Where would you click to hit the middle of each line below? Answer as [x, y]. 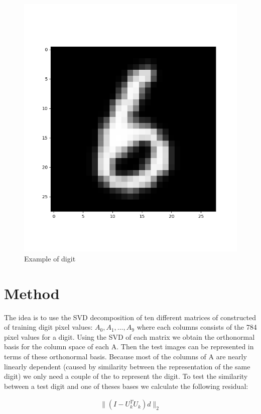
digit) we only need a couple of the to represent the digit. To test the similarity [126, 376]
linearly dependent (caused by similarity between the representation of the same [127, 366]
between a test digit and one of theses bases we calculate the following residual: [126, 386]
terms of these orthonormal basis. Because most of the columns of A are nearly [125, 357]
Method [32, 293]
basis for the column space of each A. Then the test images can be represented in [129, 347]
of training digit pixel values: [48, 327]
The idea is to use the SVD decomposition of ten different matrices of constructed [130, 317]
